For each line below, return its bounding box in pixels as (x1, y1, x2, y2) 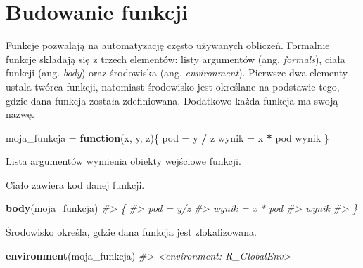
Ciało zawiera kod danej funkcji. (6, 177, 145, 192)
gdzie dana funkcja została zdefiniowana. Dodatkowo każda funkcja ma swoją (6, 93, 338, 107)
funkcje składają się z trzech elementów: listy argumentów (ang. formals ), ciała (6, 51, 345, 66)
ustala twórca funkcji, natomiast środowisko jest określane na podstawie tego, (6, 79, 340, 93)
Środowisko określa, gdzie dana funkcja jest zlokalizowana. (6, 225, 257, 239)
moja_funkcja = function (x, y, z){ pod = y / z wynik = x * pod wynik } (6, 130, 329, 145)
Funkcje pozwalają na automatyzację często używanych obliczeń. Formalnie (6, 38, 330, 53)
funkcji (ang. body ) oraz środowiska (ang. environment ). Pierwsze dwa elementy (6, 65, 348, 80)
